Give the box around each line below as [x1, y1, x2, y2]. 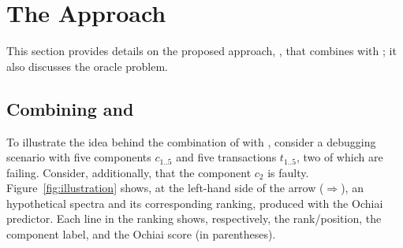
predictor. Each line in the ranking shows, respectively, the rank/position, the [6, 210, 382, 227]
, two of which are [296, 149, 383, 165]
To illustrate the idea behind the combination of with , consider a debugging [6, 133, 376, 150]
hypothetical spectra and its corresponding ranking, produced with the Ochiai [6, 194, 383, 211]
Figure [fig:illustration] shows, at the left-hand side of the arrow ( [6, 180, 324, 196]
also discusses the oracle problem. [6, 57, 168, 74]
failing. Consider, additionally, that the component [6, 164, 252, 180]
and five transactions [176, 149, 277, 165]
